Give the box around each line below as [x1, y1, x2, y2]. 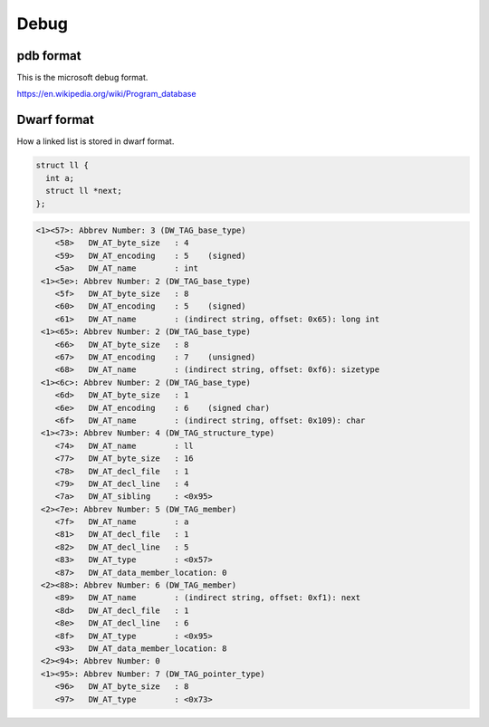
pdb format [16, 48, 81, 63]
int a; [45, 173, 75, 183]
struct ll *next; [45, 186, 122, 196]
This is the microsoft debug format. [16, 72, 149, 83]
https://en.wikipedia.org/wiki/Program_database [16, 89, 197, 100]
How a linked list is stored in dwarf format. [16, 136, 175, 147]
